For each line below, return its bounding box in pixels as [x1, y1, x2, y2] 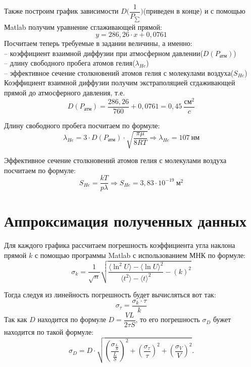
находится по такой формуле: [4, 326, 94, 337]
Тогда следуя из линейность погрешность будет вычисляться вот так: [4, 289, 216, 300]
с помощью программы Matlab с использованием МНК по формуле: [34, 249, 245, 260]
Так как [4, 314, 27, 325]
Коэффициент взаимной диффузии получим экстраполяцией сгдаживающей [4, 77, 235, 88]
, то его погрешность [135, 314, 200, 325]
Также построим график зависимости [4, 6, 119, 16]
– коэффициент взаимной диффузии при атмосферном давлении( [4, 47, 203, 58]
